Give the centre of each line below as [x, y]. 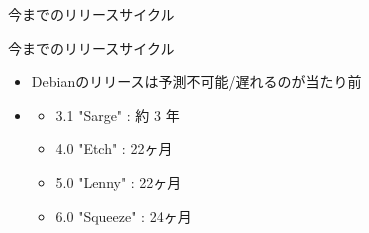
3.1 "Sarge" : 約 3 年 [117, 114]
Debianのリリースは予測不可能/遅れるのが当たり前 [196, 81]
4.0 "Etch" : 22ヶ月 [114, 148]
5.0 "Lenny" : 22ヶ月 [118, 181]
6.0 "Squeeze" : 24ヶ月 [123, 215]
